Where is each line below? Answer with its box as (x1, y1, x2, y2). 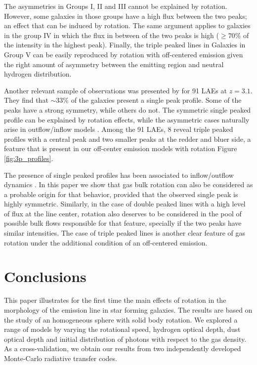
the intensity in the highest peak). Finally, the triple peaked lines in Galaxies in (4, 40, 246, 50)
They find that (4, 95, 48, 105)
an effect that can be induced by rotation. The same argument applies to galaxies (4, 20, 251, 31)
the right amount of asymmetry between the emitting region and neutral (4, 59, 224, 69)
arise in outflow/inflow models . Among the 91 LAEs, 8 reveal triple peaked (4, 124, 233, 134)
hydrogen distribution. (4, 69, 72, 79)
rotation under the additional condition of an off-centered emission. (4, 237, 208, 247)
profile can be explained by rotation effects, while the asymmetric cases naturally (4, 114, 250, 124)
